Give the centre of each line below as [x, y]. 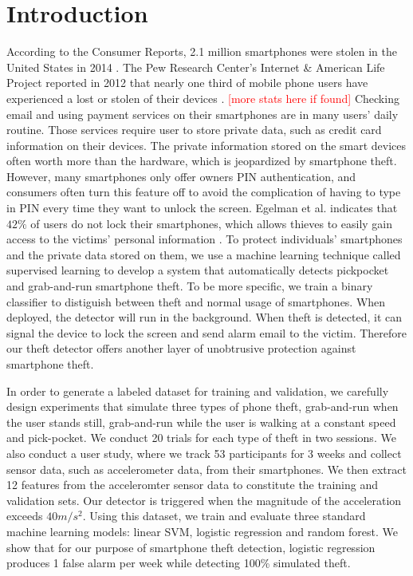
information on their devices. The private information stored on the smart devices [206, 145]
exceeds [25, 516]
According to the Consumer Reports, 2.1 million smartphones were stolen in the [202, 51]
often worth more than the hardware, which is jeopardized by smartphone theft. [202, 161]
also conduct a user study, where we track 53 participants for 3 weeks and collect [204, 453]
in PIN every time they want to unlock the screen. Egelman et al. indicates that [202, 208]
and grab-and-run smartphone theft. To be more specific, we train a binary [190, 286]
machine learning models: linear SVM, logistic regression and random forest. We [203, 531]
